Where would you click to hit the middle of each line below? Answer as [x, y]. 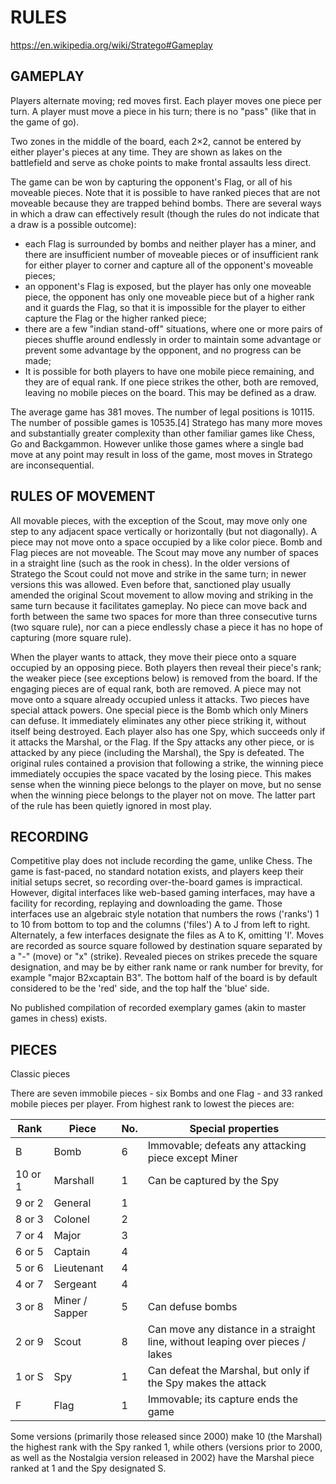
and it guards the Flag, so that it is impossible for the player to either [165, 307]
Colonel [71, 1219]
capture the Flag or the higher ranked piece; [115, 318]
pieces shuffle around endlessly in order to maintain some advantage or [173, 339]
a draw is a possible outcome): [73, 224]
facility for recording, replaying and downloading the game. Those [146, 903]
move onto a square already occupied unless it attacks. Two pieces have [160, 699]
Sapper [70, 1313]
